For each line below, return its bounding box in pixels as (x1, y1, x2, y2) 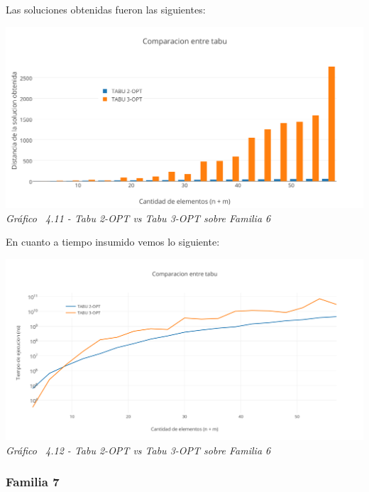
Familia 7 (6, 473, 60, 491)
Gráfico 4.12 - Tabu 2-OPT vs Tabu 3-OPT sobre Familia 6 (6, 442, 271, 457)
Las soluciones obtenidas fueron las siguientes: (6, 2, 206, 16)
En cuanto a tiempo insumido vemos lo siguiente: (6, 234, 220, 249)
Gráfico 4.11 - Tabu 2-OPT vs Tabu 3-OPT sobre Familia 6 (6, 210, 271, 225)
